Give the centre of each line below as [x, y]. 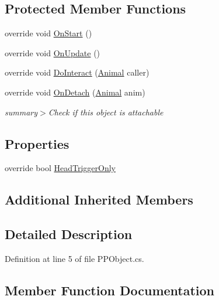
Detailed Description [69, 234]
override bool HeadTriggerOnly [60, 168]
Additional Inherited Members [99, 200]
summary [21, 112]
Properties [37, 143]
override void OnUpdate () [53, 52]
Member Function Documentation [110, 290]
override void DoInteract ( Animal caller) [77, 72]
